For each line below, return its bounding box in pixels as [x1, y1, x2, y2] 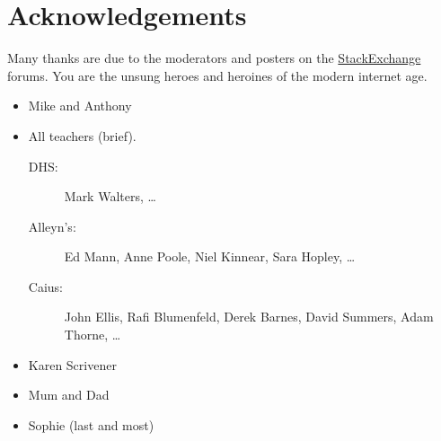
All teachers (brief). [28, 126, 137, 145]
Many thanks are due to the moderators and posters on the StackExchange [7, 49, 421, 67]
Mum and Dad [28, 385, 110, 404]
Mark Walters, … [64, 187, 156, 206]
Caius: [28, 277, 63, 295]
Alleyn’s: [28, 216, 76, 235]
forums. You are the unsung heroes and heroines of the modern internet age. [7, 66, 428, 84]
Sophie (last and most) [28, 415, 154, 434]
